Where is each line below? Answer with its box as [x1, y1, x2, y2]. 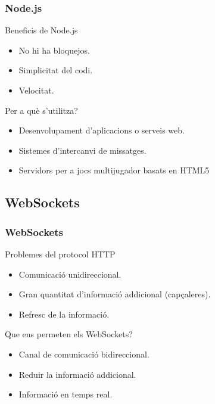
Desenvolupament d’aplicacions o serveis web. [18, 124, 185, 136]
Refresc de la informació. [18, 307, 110, 320]
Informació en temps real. [18, 388, 113, 400]
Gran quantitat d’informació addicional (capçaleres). [18, 288, 211, 300]
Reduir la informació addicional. [18, 368, 136, 380]
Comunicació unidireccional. [18, 268, 121, 280]
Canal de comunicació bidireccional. [18, 347, 149, 360]
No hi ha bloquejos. [18, 43, 90, 56]
